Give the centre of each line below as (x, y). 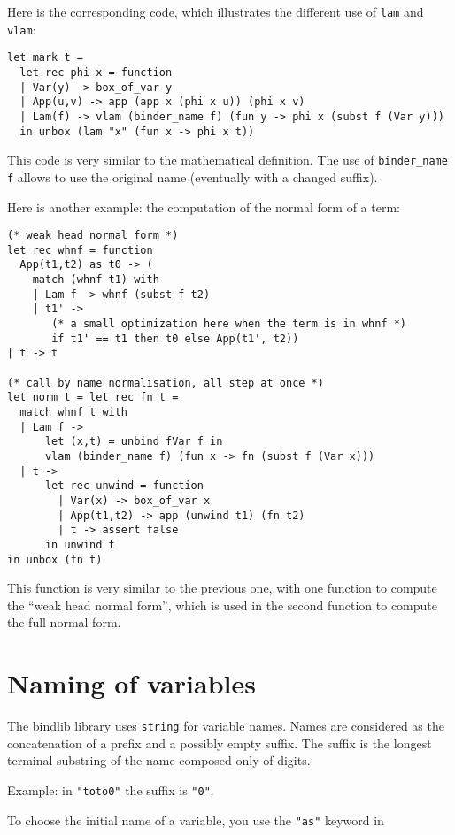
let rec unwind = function (124, 486)
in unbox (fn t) (55, 559)
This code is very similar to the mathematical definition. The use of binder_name (227, 160)
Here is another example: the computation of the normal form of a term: (204, 207)
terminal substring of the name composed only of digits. (159, 760)
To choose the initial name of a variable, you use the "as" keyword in (196, 820)
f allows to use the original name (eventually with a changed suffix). (193, 176)
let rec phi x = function (96, 72)
